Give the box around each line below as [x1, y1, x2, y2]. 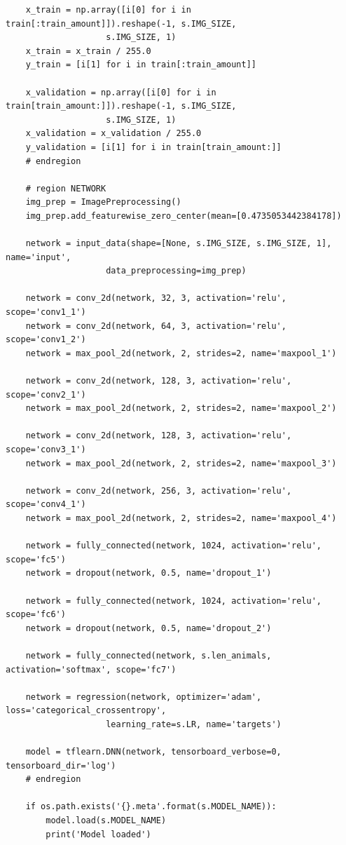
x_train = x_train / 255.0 [25, 46, 151, 56]
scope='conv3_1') [6, 445, 86, 454]
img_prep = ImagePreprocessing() [25, 197, 181, 208]
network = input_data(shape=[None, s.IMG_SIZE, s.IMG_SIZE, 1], [25, 238, 332, 249]
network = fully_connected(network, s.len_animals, [25, 650, 272, 661]
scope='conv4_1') [6, 499, 86, 510]
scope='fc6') [6, 609, 66, 620]
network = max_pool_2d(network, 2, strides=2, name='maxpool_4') [25, 513, 337, 523]
